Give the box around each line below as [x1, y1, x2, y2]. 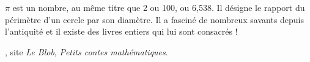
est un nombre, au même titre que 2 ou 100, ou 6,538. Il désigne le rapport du [12, 1, 305, 13]
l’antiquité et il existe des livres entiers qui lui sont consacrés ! [5, 25, 238, 38]
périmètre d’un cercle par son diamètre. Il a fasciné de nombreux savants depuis [5, 13, 304, 26]
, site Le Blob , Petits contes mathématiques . [5, 45, 168, 58]
